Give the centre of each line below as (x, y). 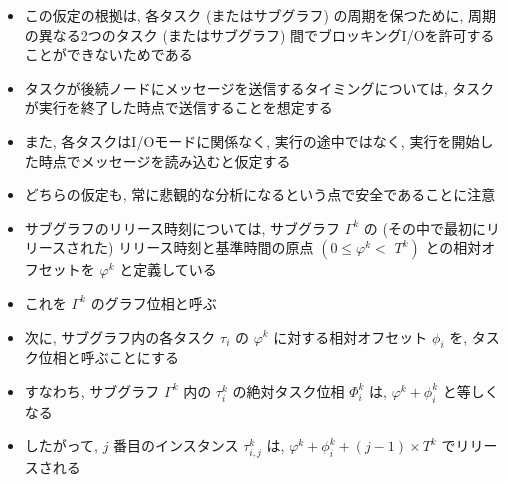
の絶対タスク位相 (288, 390)
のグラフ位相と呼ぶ (153, 302)
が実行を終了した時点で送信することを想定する (178, 107)
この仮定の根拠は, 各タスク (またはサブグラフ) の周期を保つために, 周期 (260, 15)
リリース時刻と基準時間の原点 (216, 247)
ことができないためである (108, 54)
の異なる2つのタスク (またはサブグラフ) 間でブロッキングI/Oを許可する (259, 34)
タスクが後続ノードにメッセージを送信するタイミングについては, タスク (259, 87)
